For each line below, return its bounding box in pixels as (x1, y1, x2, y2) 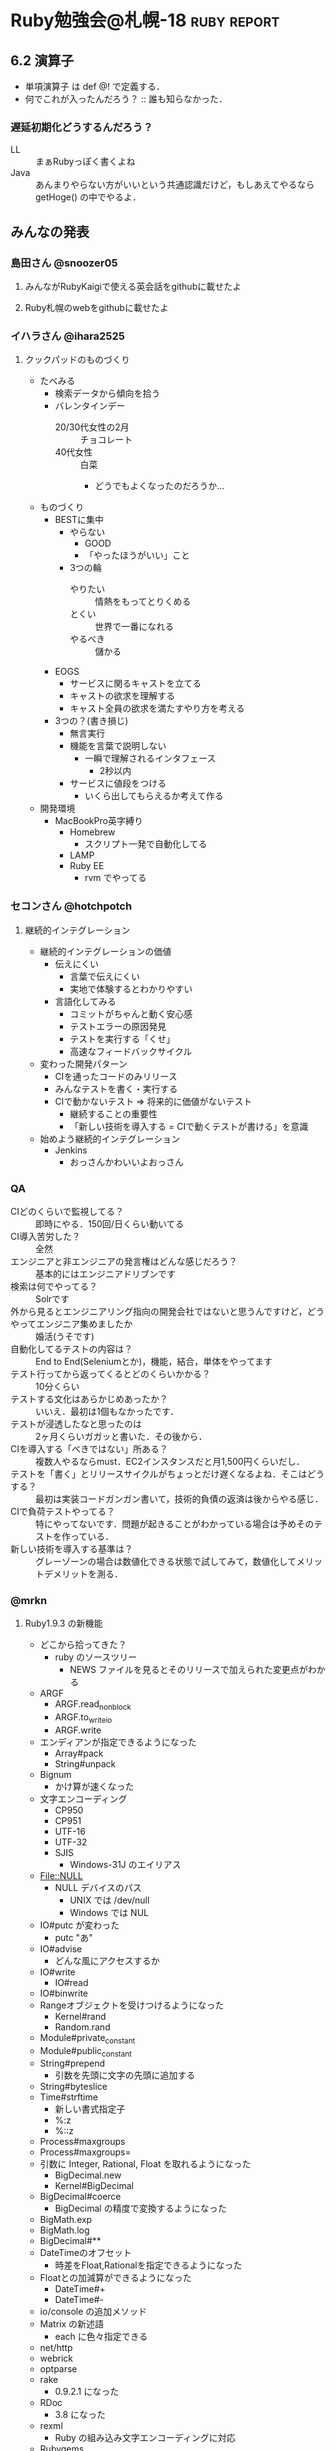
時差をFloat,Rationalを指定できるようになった (54, 2259, 243, 2271)
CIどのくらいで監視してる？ (10, 1205, 125, 1217)
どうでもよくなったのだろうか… (94, 480, 225, 492)
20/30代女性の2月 (54, 421, 130, 433)
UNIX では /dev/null (69, 1894, 150, 1906)
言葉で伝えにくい (69, 970, 140, 982)
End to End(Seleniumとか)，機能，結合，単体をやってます (35, 1355, 273, 1367)
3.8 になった (54, 2409, 107, 2421)
